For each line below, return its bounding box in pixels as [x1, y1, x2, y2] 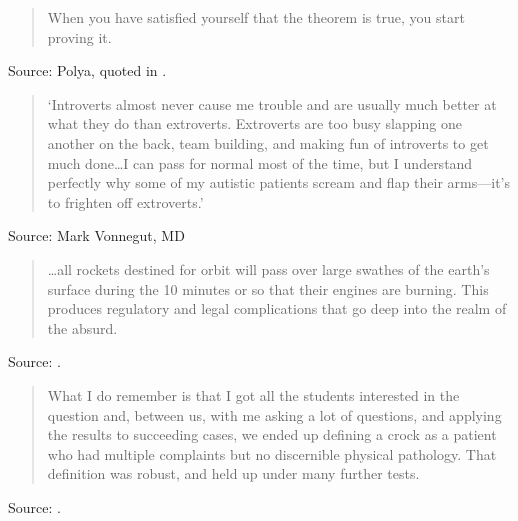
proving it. [47, 26, 112, 47]
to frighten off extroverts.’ [47, 191, 204, 212]
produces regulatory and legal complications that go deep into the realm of [47, 298, 507, 319]
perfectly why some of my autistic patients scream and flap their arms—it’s [47, 172, 510, 193]
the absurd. [47, 317, 118, 338]
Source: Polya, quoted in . [8, 60, 167, 81]
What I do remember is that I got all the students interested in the [47, 384, 460, 405]
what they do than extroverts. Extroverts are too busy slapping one [47, 113, 462, 134]
